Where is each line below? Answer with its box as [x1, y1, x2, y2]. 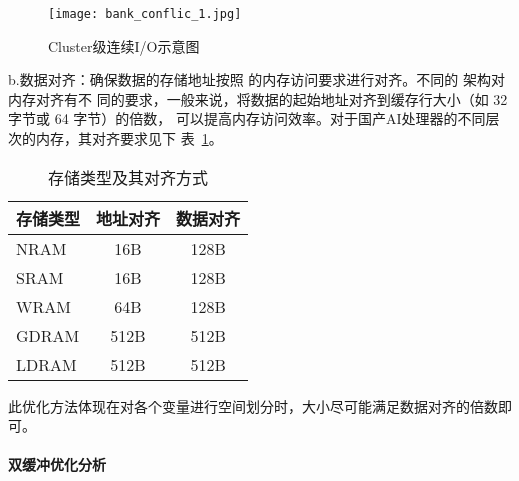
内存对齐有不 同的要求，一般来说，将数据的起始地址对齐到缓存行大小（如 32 [8, 88, 508, 109]
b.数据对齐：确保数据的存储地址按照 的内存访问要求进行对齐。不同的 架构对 [8, 69, 505, 90]
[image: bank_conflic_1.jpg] [48, 7, 242, 21]
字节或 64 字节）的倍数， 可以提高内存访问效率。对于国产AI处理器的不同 [8, 108, 486, 129]
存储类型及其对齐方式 [48, 165, 209, 189]
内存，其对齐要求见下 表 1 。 [35, 128, 223, 149]
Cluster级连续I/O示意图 [48, 35, 200, 56]
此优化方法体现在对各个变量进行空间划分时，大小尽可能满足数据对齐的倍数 [8, 395, 498, 416]
